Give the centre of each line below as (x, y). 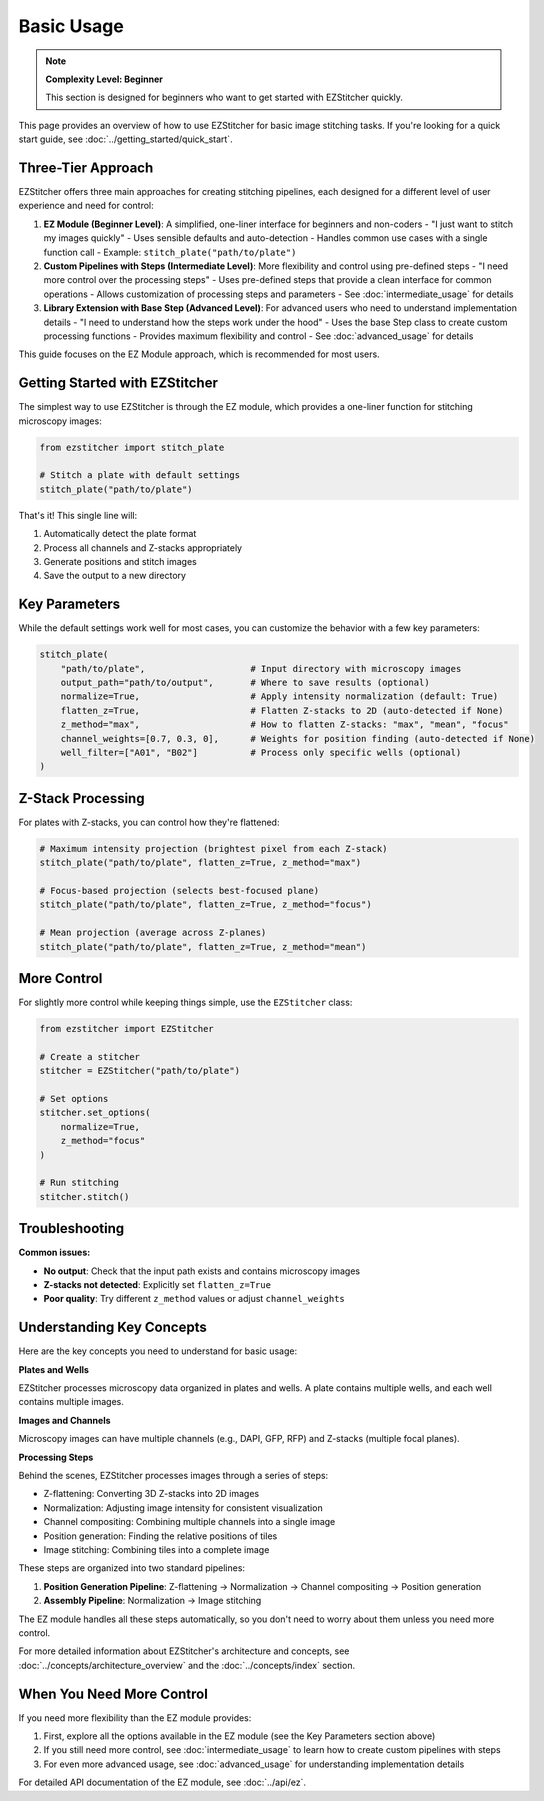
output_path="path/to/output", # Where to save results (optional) (245, 682)
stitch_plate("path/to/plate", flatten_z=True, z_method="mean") (203, 946)
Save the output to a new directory (115, 576)
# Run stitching (79, 1183)
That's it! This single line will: (78, 515)
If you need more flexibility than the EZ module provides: (135, 1717)
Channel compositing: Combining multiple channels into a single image (189, 1522)
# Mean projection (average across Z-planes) (153, 933)
